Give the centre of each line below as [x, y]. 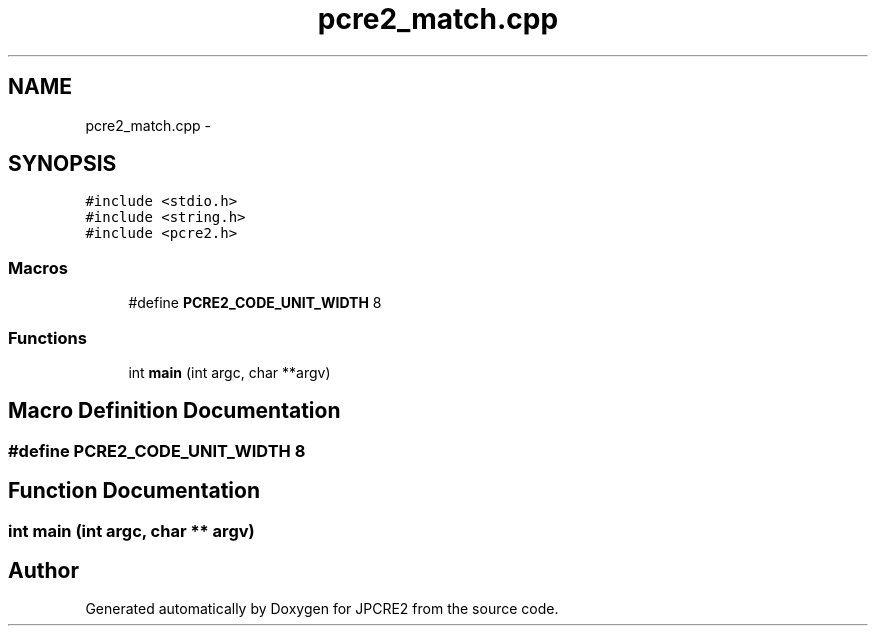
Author [43, 571]
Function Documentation [134, 491]
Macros [38, 267]
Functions [47, 337]
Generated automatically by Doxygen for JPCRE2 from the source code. [322, 609]
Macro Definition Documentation [174, 411]
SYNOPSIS [62, 164]
